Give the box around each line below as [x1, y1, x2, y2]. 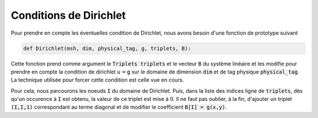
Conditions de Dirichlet [11, 9, 126, 22]
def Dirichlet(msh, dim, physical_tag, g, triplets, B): [23, 45, 191, 52]
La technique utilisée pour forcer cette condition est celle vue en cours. [11, 76, 184, 83]
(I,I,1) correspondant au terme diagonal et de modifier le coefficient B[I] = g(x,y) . [11, 103, 227, 111]
